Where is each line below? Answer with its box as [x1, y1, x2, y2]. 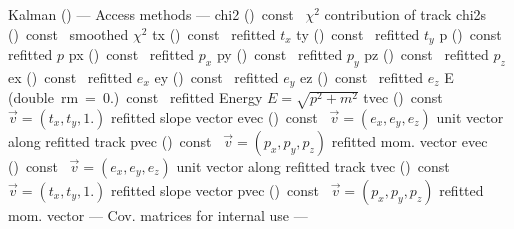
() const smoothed [8, 23, 129, 44]
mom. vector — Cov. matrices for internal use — [8, 205, 308, 226]
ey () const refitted [154, 66, 279, 87]
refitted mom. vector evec [331, 131, 488, 152]
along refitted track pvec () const [8, 131, 212, 152]
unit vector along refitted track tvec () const [176, 156, 450, 177]
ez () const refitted [300, 66, 424, 87]
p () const [439, 23, 502, 44]
